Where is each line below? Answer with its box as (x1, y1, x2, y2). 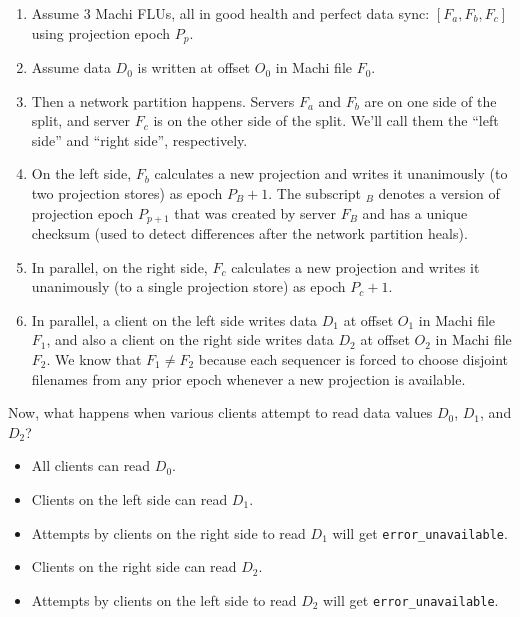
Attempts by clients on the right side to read (31, 522, 306, 543)
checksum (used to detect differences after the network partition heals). (31, 223, 468, 244)
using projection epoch (31, 22, 170, 43)
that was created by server (174, 202, 336, 223)
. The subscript (268, 183, 362, 204)
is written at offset (137, 57, 251, 78)
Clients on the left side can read (31, 489, 228, 509)
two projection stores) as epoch (31, 183, 223, 204)
